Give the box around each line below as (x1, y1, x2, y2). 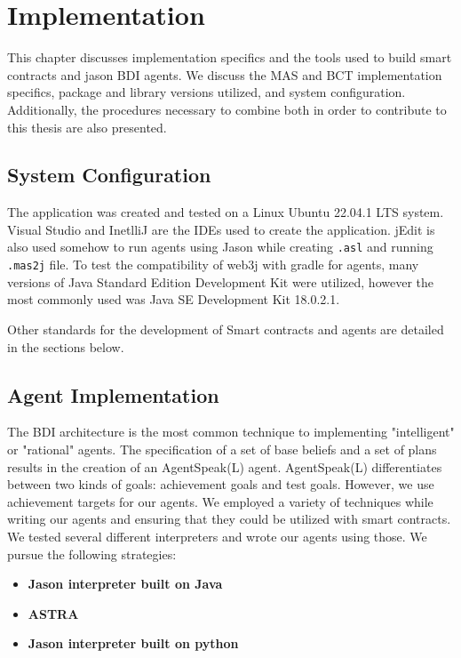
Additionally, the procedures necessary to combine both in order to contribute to (7, 100, 447, 118)
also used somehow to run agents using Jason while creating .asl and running (7, 237, 433, 256)
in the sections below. (7, 337, 124, 356)
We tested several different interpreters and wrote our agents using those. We (7, 526, 427, 545)
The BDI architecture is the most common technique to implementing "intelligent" (7, 422, 455, 441)
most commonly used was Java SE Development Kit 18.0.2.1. (7, 290, 340, 309)
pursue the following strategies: (7, 544, 177, 563)
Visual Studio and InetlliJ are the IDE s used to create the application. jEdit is (7, 220, 435, 238)
